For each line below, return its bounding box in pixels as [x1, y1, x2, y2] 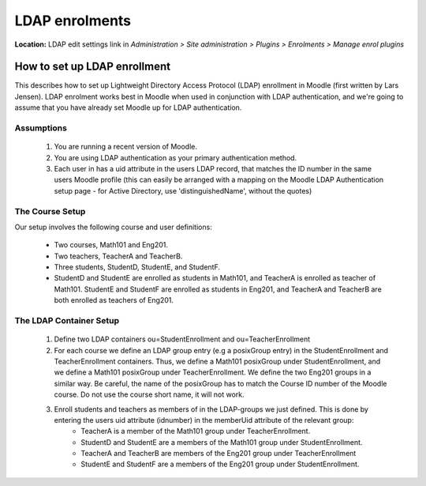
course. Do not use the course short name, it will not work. [54, 390, 245, 399]
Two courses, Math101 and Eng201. [54, 240, 169, 250]
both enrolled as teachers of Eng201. [54, 296, 174, 305]
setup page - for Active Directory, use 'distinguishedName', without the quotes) [54, 186, 312, 195]
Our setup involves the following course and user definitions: [14, 222, 212, 232]
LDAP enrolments [14, 12, 132, 29]
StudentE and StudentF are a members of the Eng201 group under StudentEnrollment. [80, 459, 360, 469]
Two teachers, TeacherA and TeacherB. [54, 251, 183, 261]
